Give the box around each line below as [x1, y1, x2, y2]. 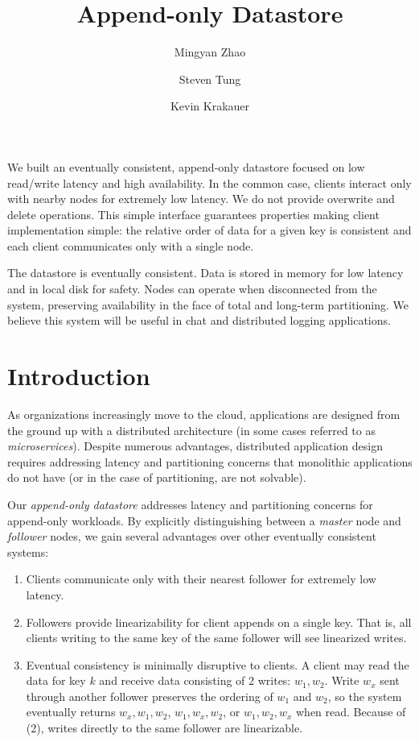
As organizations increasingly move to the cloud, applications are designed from [7, 405, 401, 422]
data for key [26, 672, 86, 689]
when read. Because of [296, 703, 406, 720]
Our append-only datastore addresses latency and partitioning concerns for [7, 495, 373, 512]
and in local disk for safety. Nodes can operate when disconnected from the [7, 280, 377, 297]
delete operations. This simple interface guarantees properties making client [7, 205, 380, 222]
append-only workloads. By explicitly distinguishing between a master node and [7, 512, 401, 529]
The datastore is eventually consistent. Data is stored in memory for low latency [7, 264, 404, 281]
